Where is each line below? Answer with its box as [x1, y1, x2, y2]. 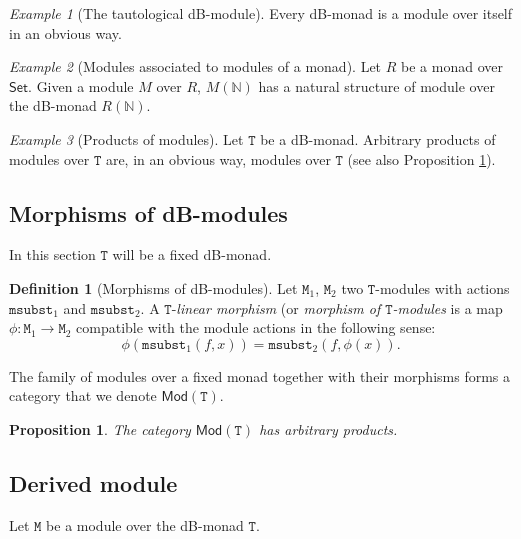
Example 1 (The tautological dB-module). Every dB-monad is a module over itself [9, 3, 513, 23]
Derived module [9, 467, 178, 498]
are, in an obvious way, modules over [105, 148, 331, 169]
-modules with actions [375, 277, 510, 298]
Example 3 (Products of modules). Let [9, 128, 244, 149]
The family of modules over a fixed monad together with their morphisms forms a [9, 365, 510, 386]
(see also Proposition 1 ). [347, 148, 496, 169]
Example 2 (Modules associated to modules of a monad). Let [9, 56, 382, 77]
